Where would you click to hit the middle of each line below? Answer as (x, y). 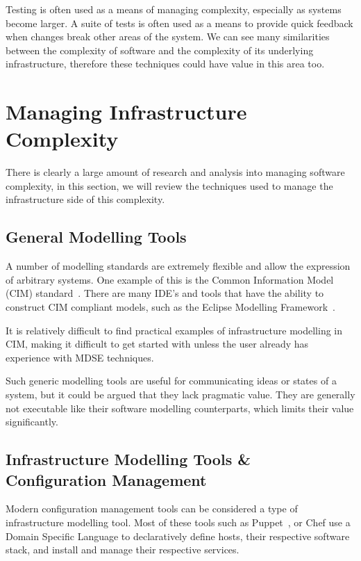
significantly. (32, 422)
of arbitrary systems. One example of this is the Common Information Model (170, 279)
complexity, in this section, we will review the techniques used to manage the (169, 185)
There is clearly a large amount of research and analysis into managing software (175, 172)
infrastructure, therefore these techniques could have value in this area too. (165, 64)
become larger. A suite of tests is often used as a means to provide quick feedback (179, 23)
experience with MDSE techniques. (80, 357)
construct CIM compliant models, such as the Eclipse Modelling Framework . (170, 307)
